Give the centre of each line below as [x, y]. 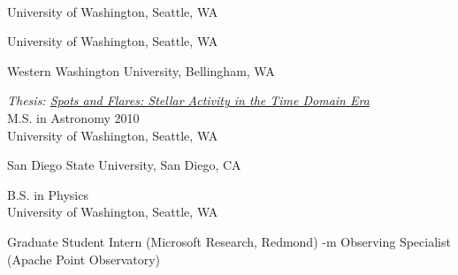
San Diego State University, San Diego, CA [124, 165]
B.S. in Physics [48, 194]
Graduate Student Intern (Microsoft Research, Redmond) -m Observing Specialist [229, 241]
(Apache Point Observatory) [84, 259]
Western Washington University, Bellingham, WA [141, 70]
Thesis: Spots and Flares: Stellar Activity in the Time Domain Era [188, 100]
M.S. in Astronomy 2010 [73, 117]
